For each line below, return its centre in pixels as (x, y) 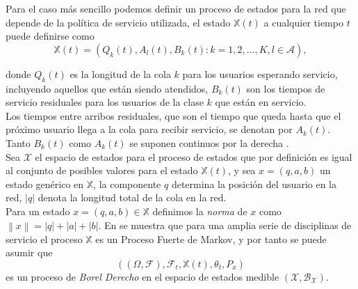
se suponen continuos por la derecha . (209, 142)
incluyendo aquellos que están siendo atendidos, (107, 88)
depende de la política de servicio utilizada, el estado (118, 22)
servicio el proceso (44, 239)
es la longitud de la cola (120, 73)
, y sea (242, 170)
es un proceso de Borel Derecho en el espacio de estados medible (143, 276)
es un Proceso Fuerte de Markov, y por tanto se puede (211, 239)
